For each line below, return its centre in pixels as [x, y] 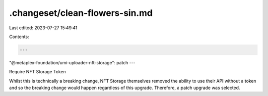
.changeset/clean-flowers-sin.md [81, 13]
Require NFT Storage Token [37, 72]
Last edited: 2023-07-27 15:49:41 [43, 28]
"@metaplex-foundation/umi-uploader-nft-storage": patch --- [72, 62]
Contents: [19, 37]
